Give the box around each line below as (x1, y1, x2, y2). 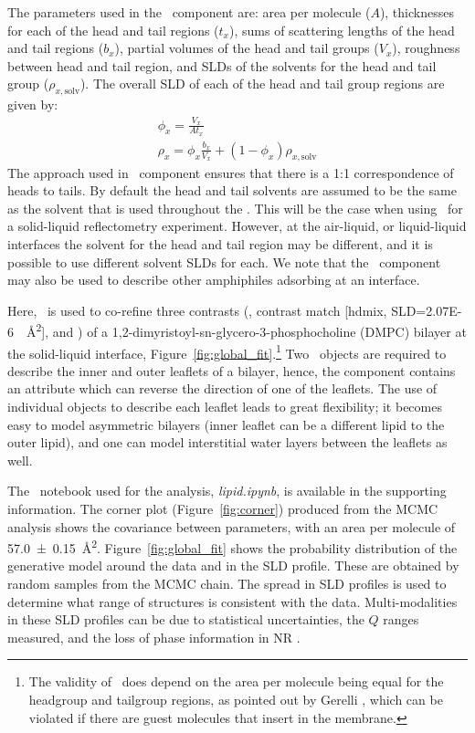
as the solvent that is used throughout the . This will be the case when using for (7, 198, 463, 217)
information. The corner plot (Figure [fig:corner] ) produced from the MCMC (7, 498, 438, 518)
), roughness (392, 38, 460, 58)
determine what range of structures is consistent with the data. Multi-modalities (7, 592, 458, 611)
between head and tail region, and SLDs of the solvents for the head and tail (7, 56, 437, 75)
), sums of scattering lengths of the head (229, 20, 455, 39)
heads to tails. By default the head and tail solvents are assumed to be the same (7, 181, 457, 200)
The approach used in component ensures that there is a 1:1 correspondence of (7, 162, 454, 182)
